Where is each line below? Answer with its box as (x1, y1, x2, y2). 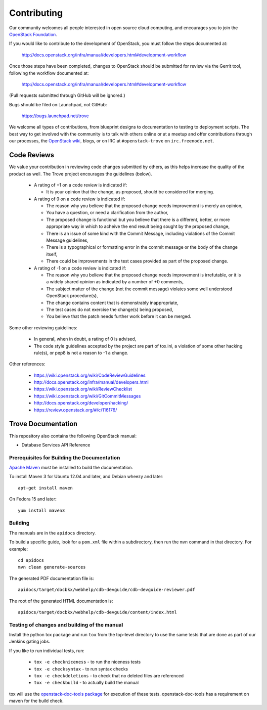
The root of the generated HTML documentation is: (9, 598, 113, 604)
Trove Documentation (9, 420, 78, 428)
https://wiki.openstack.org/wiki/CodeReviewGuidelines (34, 372, 146, 378)
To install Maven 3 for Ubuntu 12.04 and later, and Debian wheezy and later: (9, 474, 164, 480)
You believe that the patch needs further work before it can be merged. (46, 313, 191, 319)
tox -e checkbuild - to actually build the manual (34, 680, 139, 686)
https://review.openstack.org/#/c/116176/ (34, 407, 117, 413)
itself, (46, 251, 58, 257)
